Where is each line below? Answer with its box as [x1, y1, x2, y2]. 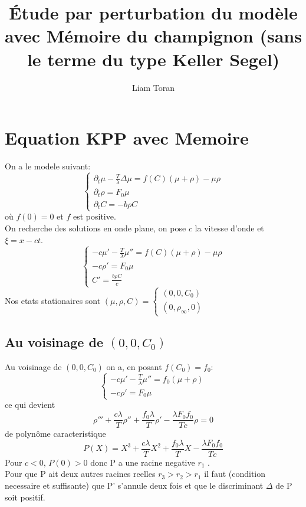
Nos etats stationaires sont [5, 294, 101, 306]
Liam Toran [131, 81, 175, 93]
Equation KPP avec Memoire [5, 126, 249, 150]
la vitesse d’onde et [195, 222, 264, 234]
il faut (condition [204, 467, 266, 480]
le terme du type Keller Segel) [27, 47, 280, 71]
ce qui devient [5, 398, 55, 411]
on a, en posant [106, 360, 162, 372]
